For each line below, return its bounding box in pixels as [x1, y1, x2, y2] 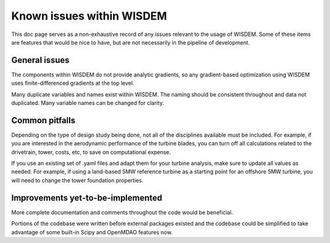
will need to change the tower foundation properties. [11, 176, 144, 184]
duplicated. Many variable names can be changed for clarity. [11, 100, 164, 107]
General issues [11, 55, 70, 65]
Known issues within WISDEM [11, 9, 167, 23]
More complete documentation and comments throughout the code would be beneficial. [11, 208, 233, 216]
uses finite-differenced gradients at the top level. [11, 79, 134, 87]
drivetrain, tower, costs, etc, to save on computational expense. [11, 148, 171, 156]
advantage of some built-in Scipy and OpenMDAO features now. [11, 228, 173, 236]
